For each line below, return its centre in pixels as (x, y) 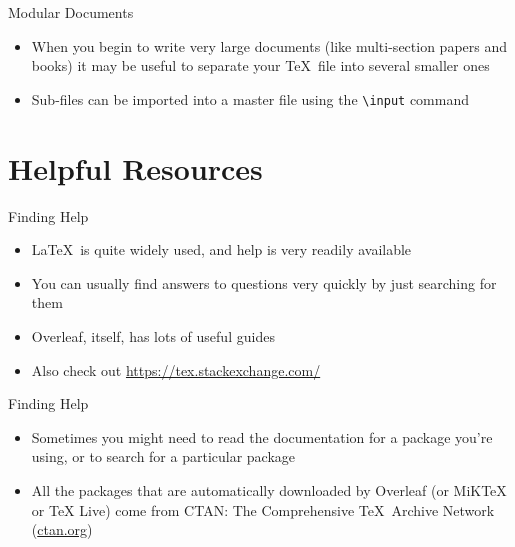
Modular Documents (71, 12)
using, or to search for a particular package (163, 456)
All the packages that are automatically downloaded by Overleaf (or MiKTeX (269, 489)
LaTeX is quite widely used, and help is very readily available (221, 249)
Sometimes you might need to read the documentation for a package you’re (262, 436)
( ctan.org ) (62, 529)
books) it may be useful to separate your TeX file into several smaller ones (260, 65)
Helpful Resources (135, 167)
